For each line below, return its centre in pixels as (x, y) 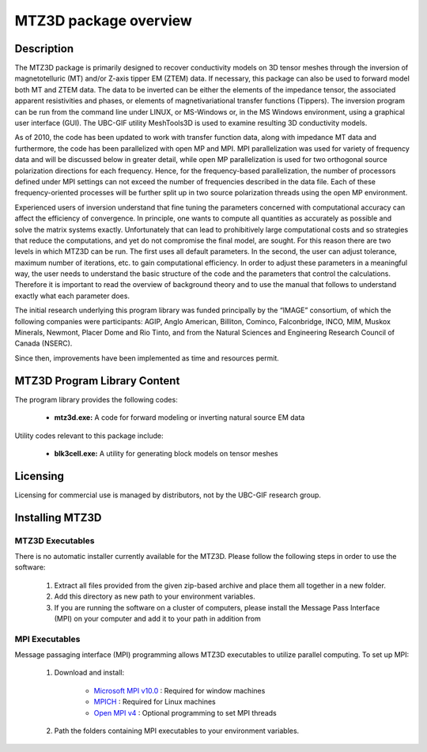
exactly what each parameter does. (72, 296)
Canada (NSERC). (43, 343)
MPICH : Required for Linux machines (155, 702)
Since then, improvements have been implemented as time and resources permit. (147, 358)
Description (44, 49)
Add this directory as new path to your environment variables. (155, 596)
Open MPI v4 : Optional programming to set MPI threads (185, 712)
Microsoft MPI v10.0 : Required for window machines (179, 690)
